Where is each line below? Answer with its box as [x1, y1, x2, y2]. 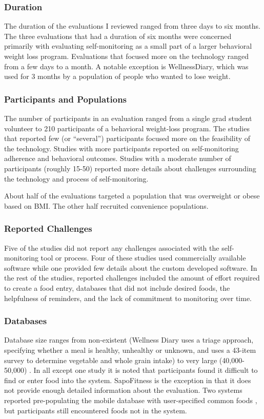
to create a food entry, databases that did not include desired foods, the [4, 282, 230, 293]
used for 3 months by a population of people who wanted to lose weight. [4, 71, 231, 82]
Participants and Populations [4, 92, 127, 105]
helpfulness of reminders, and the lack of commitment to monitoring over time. [4, 292, 252, 303]
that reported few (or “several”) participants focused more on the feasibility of [4, 133, 251, 144]
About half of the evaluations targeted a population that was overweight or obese [4, 190, 260, 201]
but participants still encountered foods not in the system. [4, 405, 187, 415]
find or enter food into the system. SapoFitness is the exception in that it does [4, 374, 251, 385]
